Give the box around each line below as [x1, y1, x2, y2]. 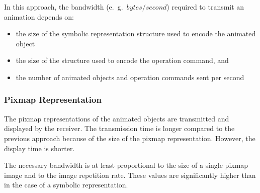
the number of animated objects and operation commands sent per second [16, 72, 244, 82]
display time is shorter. [4, 143, 75, 153]
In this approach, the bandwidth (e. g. [4, 2, 123, 12]
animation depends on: [4, 11, 74, 22]
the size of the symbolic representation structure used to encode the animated [16, 28, 256, 39]
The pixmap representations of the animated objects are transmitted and [4, 113, 229, 123]
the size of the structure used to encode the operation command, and [16, 55, 229, 66]
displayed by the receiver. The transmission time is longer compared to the [4, 123, 235, 134]
